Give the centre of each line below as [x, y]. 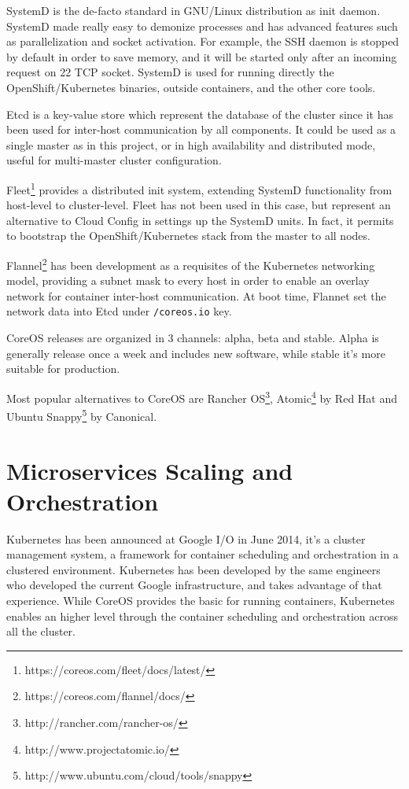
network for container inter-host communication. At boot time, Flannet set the [196, 295]
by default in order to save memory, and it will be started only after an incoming [202, 56]
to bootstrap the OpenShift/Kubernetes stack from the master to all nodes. [188, 236]
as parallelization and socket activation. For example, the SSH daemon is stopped [203, 41]
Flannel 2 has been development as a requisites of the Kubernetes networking [191, 264]
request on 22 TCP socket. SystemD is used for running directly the [170, 72]
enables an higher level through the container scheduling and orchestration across [203, 616]
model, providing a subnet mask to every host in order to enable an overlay [188, 280]
